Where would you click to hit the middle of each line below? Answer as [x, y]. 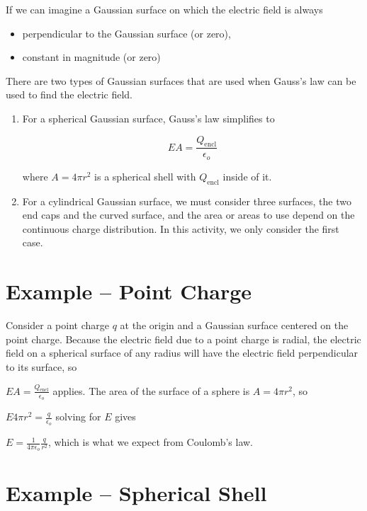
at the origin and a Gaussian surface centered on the [234, 325]
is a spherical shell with [145, 176]
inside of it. [247, 176]
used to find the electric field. [69, 94]
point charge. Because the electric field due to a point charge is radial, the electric [183, 339]
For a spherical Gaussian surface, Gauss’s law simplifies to [148, 118]
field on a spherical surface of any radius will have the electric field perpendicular [182, 353]
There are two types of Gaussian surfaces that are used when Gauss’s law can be [181, 80]
